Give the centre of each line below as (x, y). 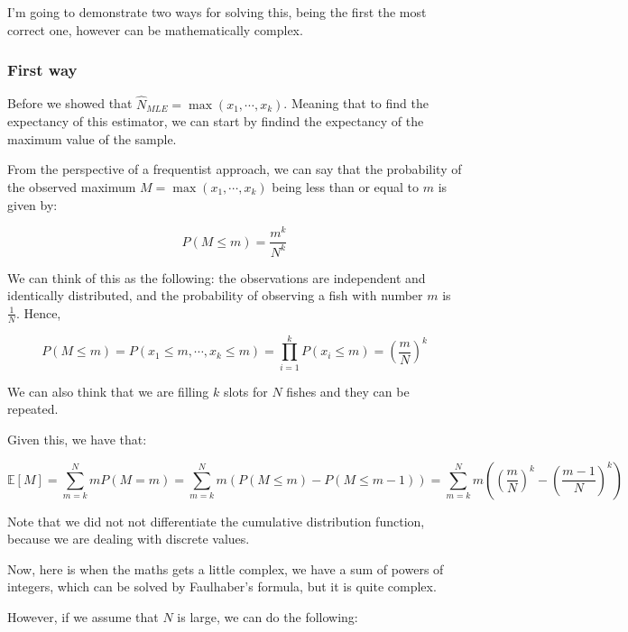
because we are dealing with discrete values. (129, 539)
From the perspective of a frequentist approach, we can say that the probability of (235, 169)
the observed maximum (72, 187)
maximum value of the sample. (92, 138)
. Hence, (38, 312)
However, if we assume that (83, 616)
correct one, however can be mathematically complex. (155, 29)
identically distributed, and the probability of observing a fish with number (215, 295)
